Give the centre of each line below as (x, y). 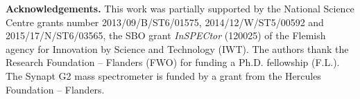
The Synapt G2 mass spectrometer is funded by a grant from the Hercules (163, 75)
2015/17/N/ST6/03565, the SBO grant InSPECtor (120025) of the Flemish (166, 35)
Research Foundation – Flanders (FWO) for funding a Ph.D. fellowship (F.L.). (173, 62)
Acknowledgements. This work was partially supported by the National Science (180, 8)
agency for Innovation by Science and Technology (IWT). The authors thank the (177, 48)
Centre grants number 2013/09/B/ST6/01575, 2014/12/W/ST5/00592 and (165, 22)
